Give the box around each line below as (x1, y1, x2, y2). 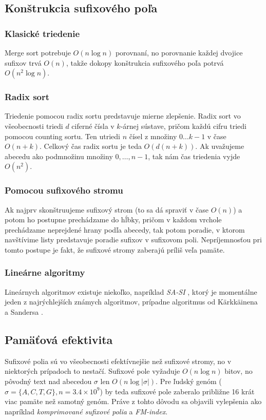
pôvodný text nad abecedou (5, 375, 92, 386)
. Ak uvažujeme (195, 141, 244, 151)
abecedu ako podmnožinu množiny (5, 150, 113, 161)
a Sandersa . (5, 306, 43, 317)
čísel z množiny (129, 130, 177, 141)
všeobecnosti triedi (5, 121, 63, 131)
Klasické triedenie (5, 27, 80, 40)
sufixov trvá (5, 57, 42, 68)
